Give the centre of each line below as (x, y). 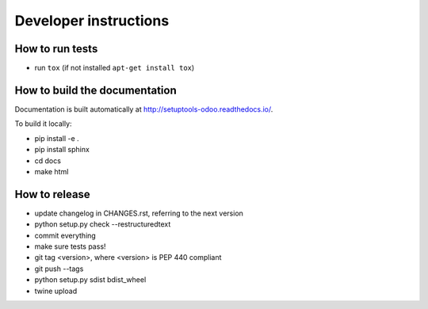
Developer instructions (92, 21)
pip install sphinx (62, 150)
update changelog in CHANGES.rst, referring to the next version (139, 213)
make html (52, 171)
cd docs (48, 160)
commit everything (65, 235)
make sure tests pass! (70, 246)
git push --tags (59, 269)
